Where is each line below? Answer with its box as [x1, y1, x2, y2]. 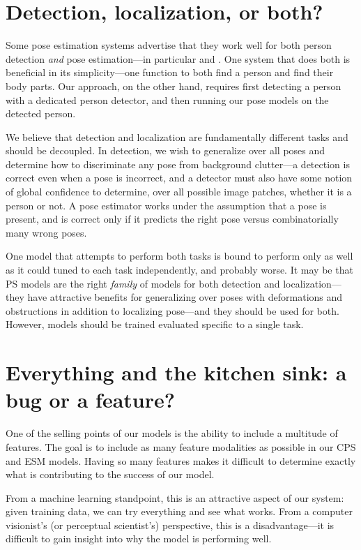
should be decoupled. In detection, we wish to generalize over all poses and [6, 143, 325, 158]
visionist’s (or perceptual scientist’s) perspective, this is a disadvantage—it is [6, 517, 335, 532]
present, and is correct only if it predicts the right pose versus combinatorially [6, 211, 339, 226]
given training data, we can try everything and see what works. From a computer [6, 504, 353, 519]
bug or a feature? [6, 385, 175, 414]
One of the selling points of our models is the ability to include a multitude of [6, 426, 338, 440]
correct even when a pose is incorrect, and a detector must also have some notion [6, 170, 353, 185]
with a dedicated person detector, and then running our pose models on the [6, 92, 329, 107]
